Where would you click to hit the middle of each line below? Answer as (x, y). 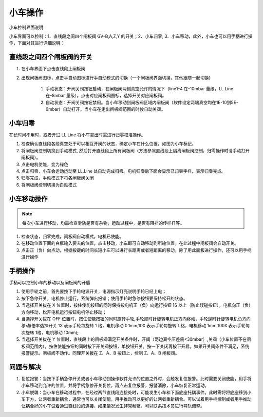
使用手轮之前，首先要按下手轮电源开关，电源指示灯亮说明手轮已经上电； (94, 292)
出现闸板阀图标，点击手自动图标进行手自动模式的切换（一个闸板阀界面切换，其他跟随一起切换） (117, 78)
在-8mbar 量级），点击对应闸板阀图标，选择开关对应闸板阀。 (106, 96)
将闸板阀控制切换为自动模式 (49, 185)
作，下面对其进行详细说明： (37, 43)
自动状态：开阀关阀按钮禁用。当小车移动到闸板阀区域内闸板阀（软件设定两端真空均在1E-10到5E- (142, 102)
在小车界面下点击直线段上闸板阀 (53, 69)
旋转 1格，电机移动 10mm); (52, 333)
